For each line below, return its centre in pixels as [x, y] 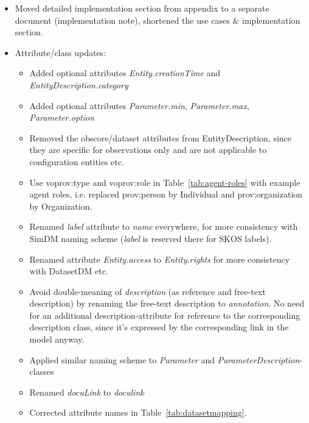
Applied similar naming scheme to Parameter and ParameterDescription [165, 359]
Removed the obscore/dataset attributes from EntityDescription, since [161, 137]
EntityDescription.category [79, 84]
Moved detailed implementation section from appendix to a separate [142, 8]
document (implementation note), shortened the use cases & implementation [158, 20]
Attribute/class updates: [61, 52]
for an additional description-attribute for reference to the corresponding [165, 315]
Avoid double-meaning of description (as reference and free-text [148, 291]
